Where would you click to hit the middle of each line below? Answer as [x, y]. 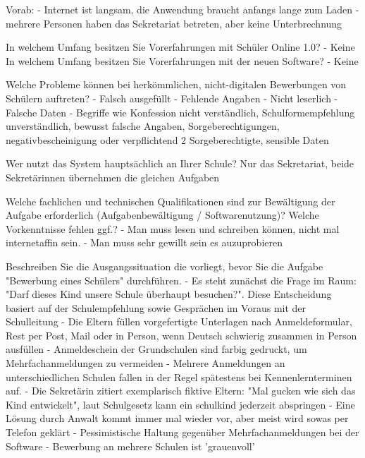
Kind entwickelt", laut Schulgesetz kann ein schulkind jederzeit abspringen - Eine [180, 404]
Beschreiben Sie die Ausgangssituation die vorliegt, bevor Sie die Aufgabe [165, 266]
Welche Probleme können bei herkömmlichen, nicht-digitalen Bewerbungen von [176, 84]
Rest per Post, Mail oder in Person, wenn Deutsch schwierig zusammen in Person [181, 335]
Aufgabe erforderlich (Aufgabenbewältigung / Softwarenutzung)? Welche [162, 215]
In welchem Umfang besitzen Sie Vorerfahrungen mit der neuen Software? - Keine [182, 60]
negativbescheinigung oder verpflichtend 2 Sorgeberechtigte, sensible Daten [167, 139]
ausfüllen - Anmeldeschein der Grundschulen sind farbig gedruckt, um [156, 349]
